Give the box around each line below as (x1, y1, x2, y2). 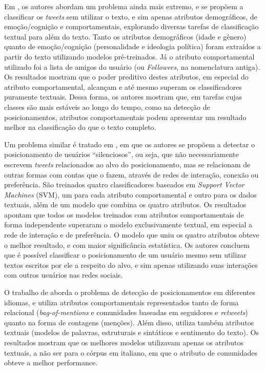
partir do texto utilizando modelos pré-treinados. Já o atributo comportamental (4, 51, 255, 62)
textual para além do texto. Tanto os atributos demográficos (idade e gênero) (4, 31, 247, 42)
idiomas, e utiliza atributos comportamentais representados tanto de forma (4, 297, 239, 307)
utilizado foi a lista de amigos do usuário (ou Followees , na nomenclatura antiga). (4, 61, 260, 72)
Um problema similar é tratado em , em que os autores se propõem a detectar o (4, 139, 255, 149)
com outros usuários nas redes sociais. (4, 269, 123, 280)
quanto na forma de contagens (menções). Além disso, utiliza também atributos (4, 317, 254, 327)
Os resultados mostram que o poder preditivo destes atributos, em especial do (4, 71, 249, 82)
